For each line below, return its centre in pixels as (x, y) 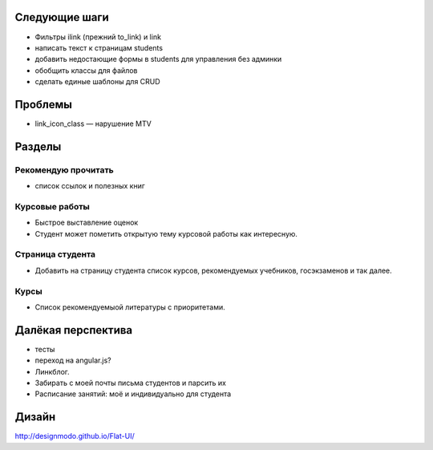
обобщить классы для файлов (86, 70)
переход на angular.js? (73, 360)
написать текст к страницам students (99, 47)
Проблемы (43, 104)
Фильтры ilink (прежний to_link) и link (98, 37)
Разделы (38, 146)
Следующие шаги (62, 17)
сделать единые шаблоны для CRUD (97, 82)
